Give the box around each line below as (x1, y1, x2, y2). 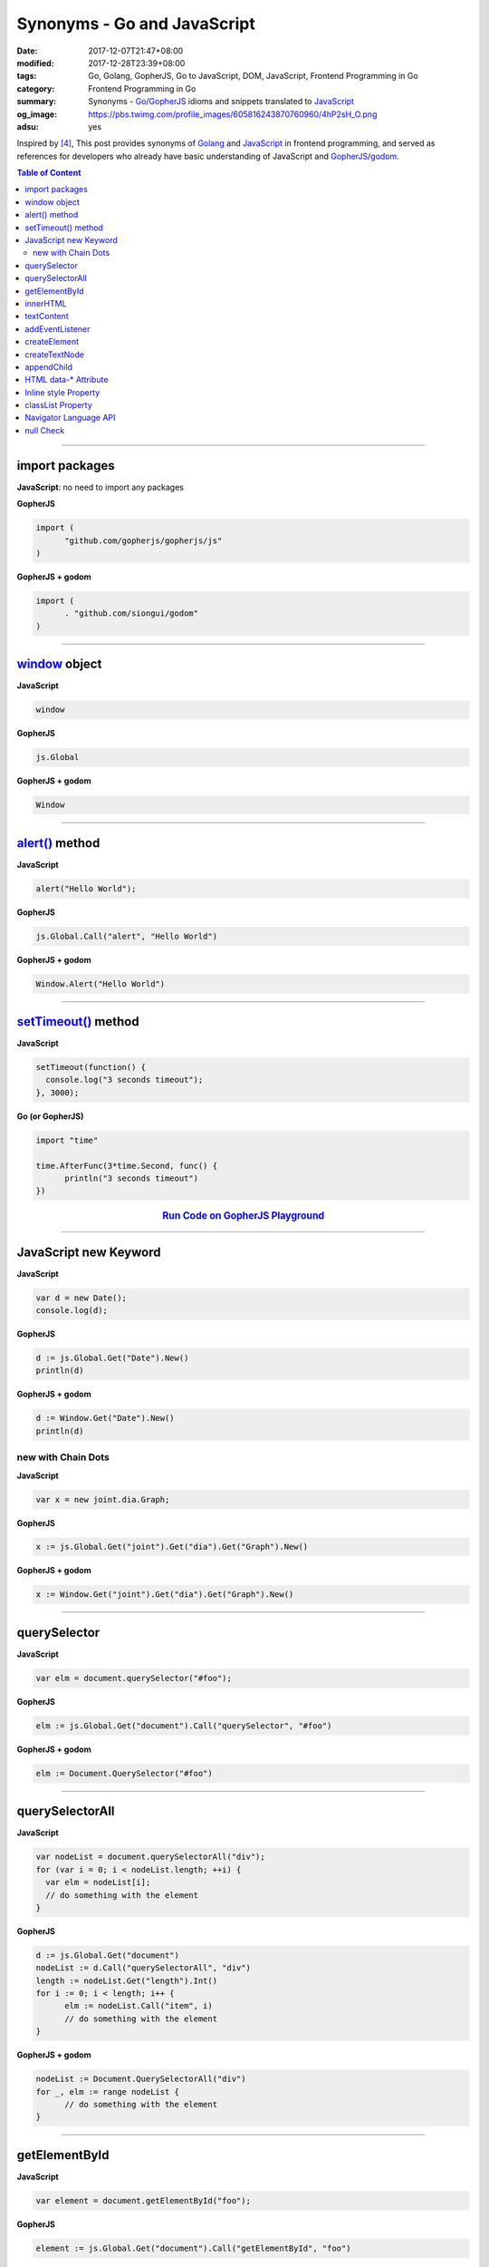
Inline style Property (24, 386, 101, 398)
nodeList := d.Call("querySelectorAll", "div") (35, 1963, 251, 1973)
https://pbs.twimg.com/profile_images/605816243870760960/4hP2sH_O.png (88, 109, 378, 120)
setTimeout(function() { (35, 1062, 147, 1073)
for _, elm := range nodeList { (35, 2087, 180, 2097)
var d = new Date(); (35, 1292, 127, 1303)
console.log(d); (35, 1306, 109, 1316)
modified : (16, 57, 54, 68)
